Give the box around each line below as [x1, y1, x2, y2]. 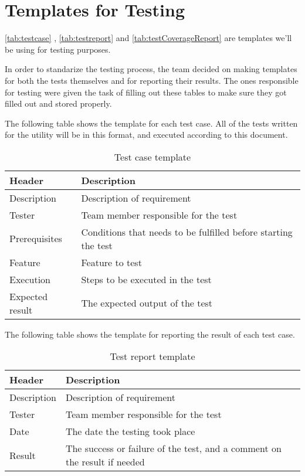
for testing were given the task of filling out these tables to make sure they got [5, 86, 287, 98]
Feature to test [81, 255, 142, 269]
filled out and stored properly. [5, 97, 112, 110]
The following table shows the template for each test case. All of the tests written [5, 117, 298, 129]
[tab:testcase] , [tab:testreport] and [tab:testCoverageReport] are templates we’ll [5, 32, 292, 44]
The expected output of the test [81, 296, 213, 310]
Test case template [114, 149, 191, 164]
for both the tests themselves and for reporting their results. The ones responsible [5, 74, 299, 86]
